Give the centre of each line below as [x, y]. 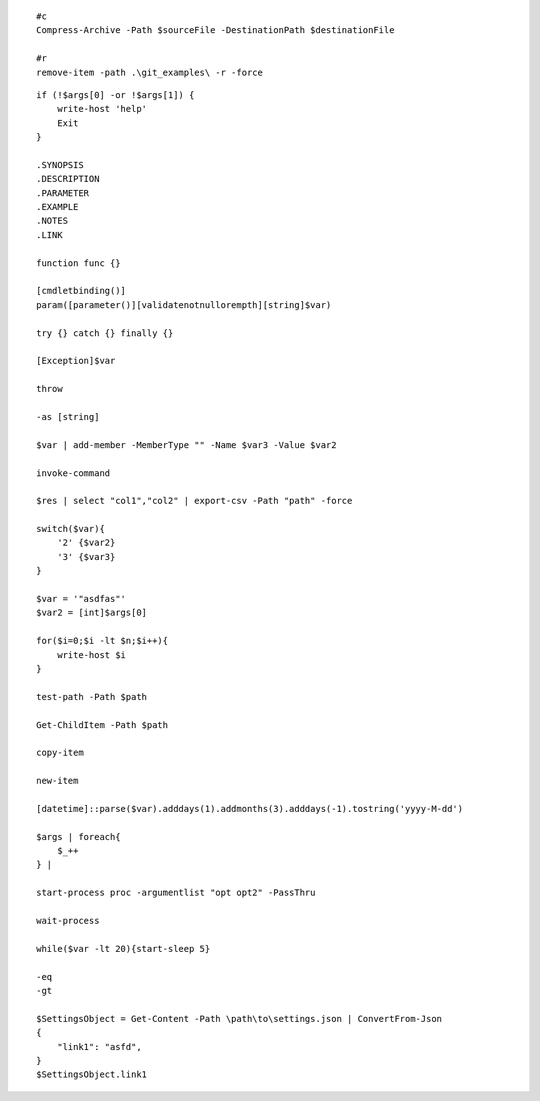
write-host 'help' [102, 109]
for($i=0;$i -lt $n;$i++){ [102, 641]
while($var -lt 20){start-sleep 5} [123, 948]
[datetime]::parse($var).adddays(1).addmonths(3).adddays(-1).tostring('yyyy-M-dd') [250, 808]
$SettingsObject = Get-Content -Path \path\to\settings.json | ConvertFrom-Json [239, 1018]
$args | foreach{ [78, 836]
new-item [57, 781]
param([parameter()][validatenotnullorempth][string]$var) [184, 304]
